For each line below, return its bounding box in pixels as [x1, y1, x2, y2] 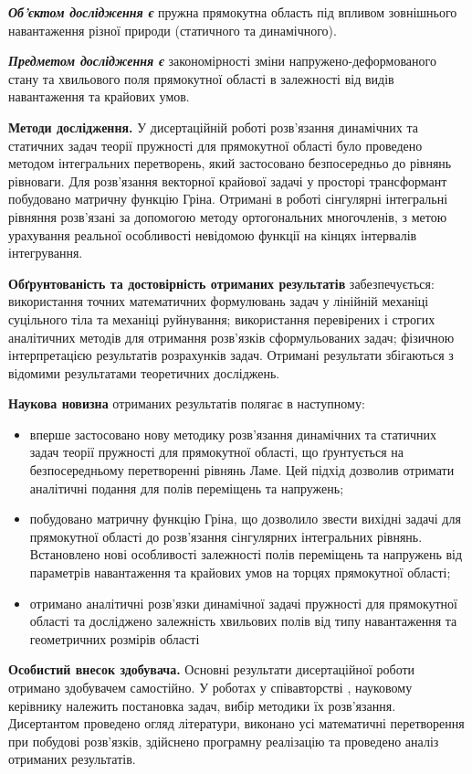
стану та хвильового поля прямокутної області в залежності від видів [8, 69, 394, 88]
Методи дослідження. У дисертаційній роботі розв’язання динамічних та [8, 117, 418, 136]
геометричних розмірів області [29, 629, 200, 648]
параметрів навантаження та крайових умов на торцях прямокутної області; [29, 563, 451, 582]
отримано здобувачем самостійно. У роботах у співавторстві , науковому [8, 678, 413, 696]
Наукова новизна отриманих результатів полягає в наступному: [8, 394, 365, 413]
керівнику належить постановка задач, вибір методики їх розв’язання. [8, 695, 396, 715]
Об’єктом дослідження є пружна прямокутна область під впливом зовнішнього [8, 3, 457, 21]
